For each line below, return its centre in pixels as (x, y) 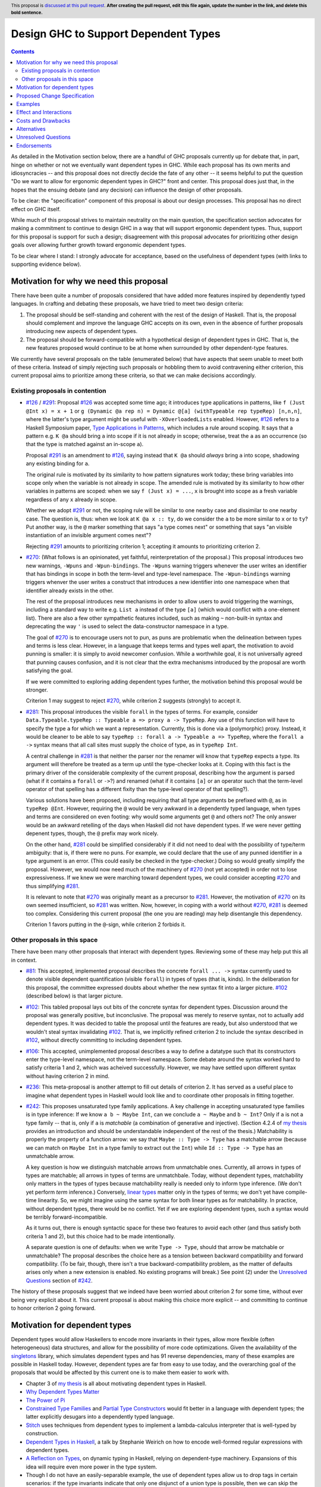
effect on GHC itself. (36, 209)
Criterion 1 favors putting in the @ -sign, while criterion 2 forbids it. (106, 924)
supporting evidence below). (46, 264)
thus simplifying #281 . (53, 886)
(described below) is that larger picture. (74, 996)
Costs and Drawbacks (43, 120)
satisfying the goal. (49, 671)
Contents (23, 51)
